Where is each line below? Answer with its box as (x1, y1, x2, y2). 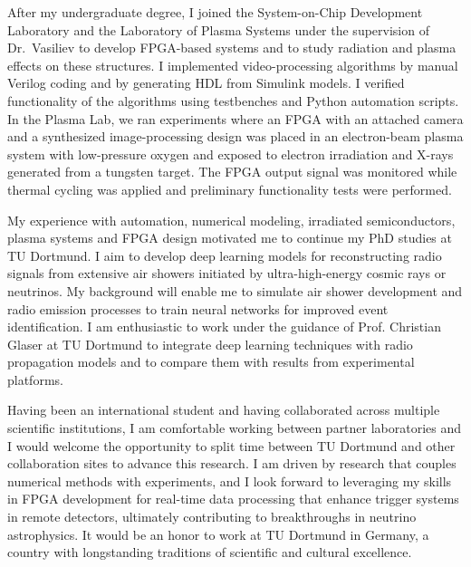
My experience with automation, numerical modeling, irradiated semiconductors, (7, 210, 456, 229)
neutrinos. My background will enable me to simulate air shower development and (7, 281, 463, 300)
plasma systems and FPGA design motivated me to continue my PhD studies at (7, 228, 452, 247)
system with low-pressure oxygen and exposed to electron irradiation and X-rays (7, 144, 454, 163)
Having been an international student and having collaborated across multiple (7, 400, 440, 419)
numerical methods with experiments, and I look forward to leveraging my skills (7, 471, 452, 490)
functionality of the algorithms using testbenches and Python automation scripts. (7, 91, 459, 110)
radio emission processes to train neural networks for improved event (7, 299, 389, 318)
